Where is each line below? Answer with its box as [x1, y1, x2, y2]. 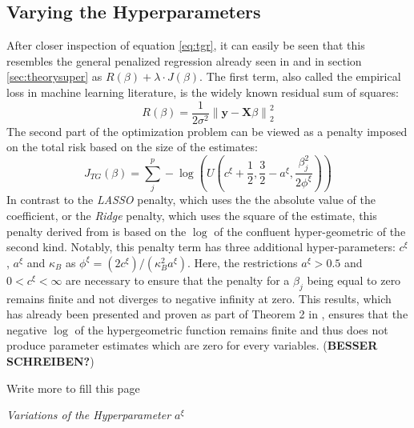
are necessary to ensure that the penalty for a [66, 271, 290, 288]
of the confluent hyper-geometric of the [214, 222, 406, 239]
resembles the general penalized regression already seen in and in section [6, 52, 362, 69]
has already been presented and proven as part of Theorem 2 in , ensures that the [6, 306, 408, 322]
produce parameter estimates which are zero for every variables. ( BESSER [6, 337, 378, 354]
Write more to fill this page [6, 379, 140, 396]
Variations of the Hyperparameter [6, 406, 171, 423]
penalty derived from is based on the [6, 222, 187, 239]
